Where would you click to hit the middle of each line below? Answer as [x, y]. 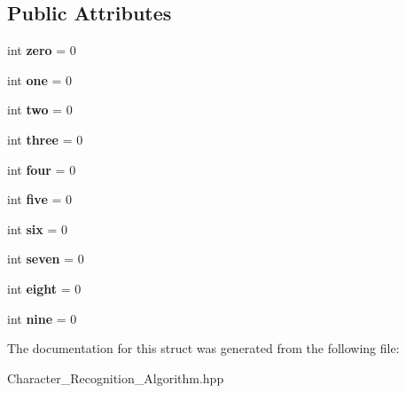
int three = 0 [45, 139]
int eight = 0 [44, 288]
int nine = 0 [42, 318]
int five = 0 [39, 199]
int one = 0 [39, 79]
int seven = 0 [46, 259]
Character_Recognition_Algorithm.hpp [116, 377]
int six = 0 [37, 228]
